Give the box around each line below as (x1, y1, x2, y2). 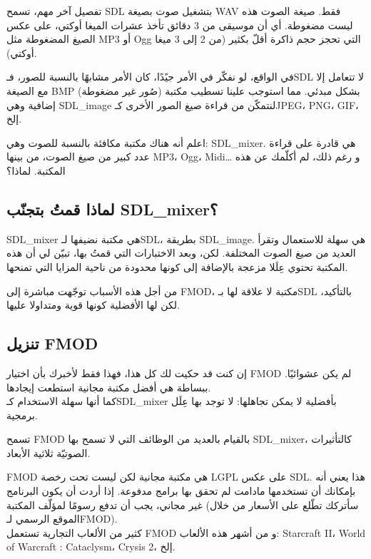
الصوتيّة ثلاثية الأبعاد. (6, 445, 91, 460)
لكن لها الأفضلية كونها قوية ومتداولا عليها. (6, 297, 180, 312)
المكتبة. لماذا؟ (6, 163, 66, 178)
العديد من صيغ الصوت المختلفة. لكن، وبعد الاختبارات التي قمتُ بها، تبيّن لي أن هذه (6, 245, 356, 260)
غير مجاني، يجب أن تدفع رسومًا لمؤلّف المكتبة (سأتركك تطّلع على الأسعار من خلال (6, 497, 359, 512)
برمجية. (6, 407, 38, 422)
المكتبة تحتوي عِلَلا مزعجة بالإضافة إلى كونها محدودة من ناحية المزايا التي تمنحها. (6, 259, 348, 274)
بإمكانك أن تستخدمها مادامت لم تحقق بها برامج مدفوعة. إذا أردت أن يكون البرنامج (6, 483, 356, 498)
